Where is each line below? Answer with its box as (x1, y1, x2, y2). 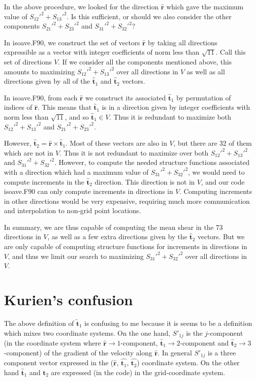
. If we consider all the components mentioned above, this (58, 56, 232, 66)
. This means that (37, 102, 92, 112)
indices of (4, 102, 32, 112)
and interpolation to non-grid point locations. (4, 205, 141, 216)
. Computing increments (179, 186, 252, 196)
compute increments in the (4, 176, 85, 187)
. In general (158, 347, 192, 357)
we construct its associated (85, 92, 166, 102)
